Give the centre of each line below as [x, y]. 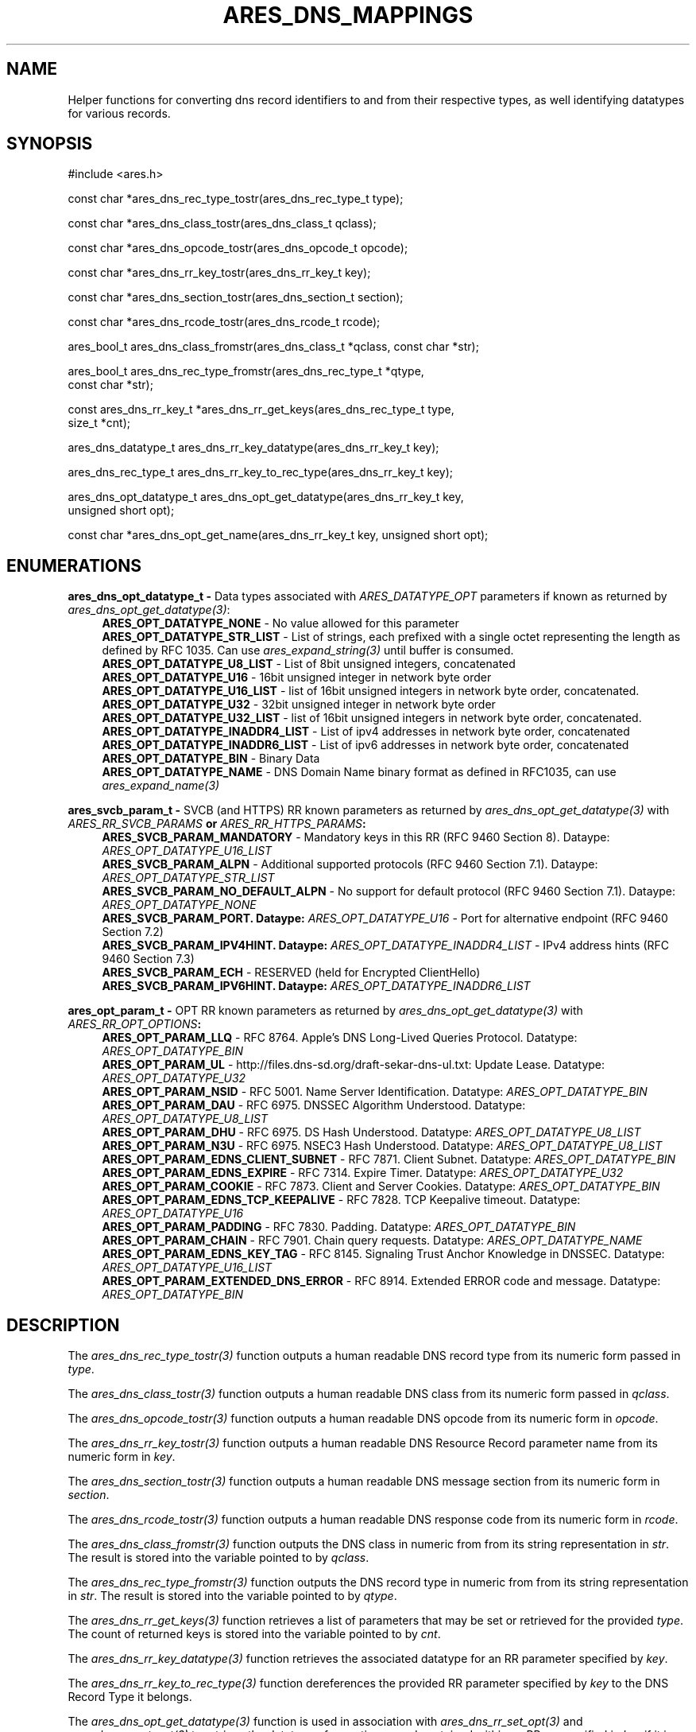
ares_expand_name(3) [161, 786]
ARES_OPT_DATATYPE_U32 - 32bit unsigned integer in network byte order [299, 705]
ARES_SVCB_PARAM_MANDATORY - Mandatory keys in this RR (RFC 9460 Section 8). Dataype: [356, 837]
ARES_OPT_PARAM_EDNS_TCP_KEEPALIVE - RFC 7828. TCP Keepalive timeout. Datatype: [341, 1200]
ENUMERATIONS [74, 565]
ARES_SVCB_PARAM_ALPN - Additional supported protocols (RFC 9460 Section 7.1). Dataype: [350, 864]
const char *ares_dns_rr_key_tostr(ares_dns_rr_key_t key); [219, 273]
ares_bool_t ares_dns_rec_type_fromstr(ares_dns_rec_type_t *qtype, [246, 371]
